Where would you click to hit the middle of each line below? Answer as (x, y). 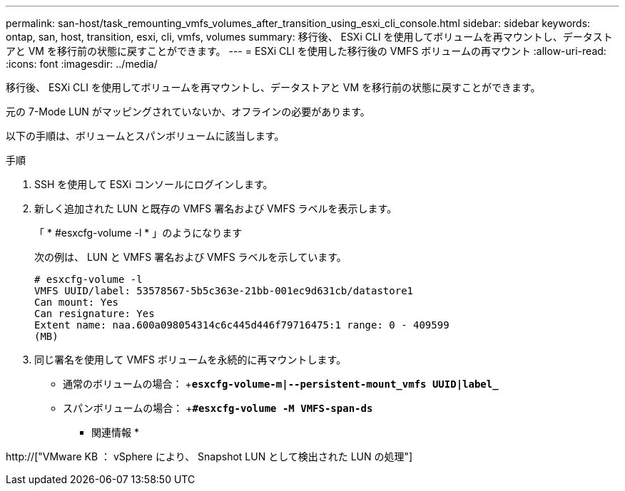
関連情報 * (115, 432)
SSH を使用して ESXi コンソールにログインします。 (154, 184)
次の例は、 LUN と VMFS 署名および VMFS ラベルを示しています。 (190, 257)
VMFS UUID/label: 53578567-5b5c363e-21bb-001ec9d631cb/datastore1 (224, 291)
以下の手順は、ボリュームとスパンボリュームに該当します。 (145, 136)
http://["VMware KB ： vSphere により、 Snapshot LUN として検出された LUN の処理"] (209, 456)
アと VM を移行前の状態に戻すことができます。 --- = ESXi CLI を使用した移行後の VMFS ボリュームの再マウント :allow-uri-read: (306, 51)
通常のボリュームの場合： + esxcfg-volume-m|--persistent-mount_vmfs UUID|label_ (281, 384)
